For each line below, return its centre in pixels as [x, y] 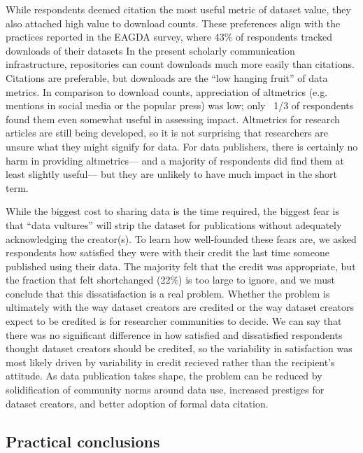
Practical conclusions [83, 441]
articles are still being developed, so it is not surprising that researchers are [167, 133]
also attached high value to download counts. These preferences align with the [173, 23]
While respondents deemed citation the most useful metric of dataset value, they [178, 9]
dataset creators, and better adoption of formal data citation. [137, 403]
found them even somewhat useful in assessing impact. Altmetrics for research [173, 119]
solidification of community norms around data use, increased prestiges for [165, 390]
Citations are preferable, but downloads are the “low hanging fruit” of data [167, 77]
